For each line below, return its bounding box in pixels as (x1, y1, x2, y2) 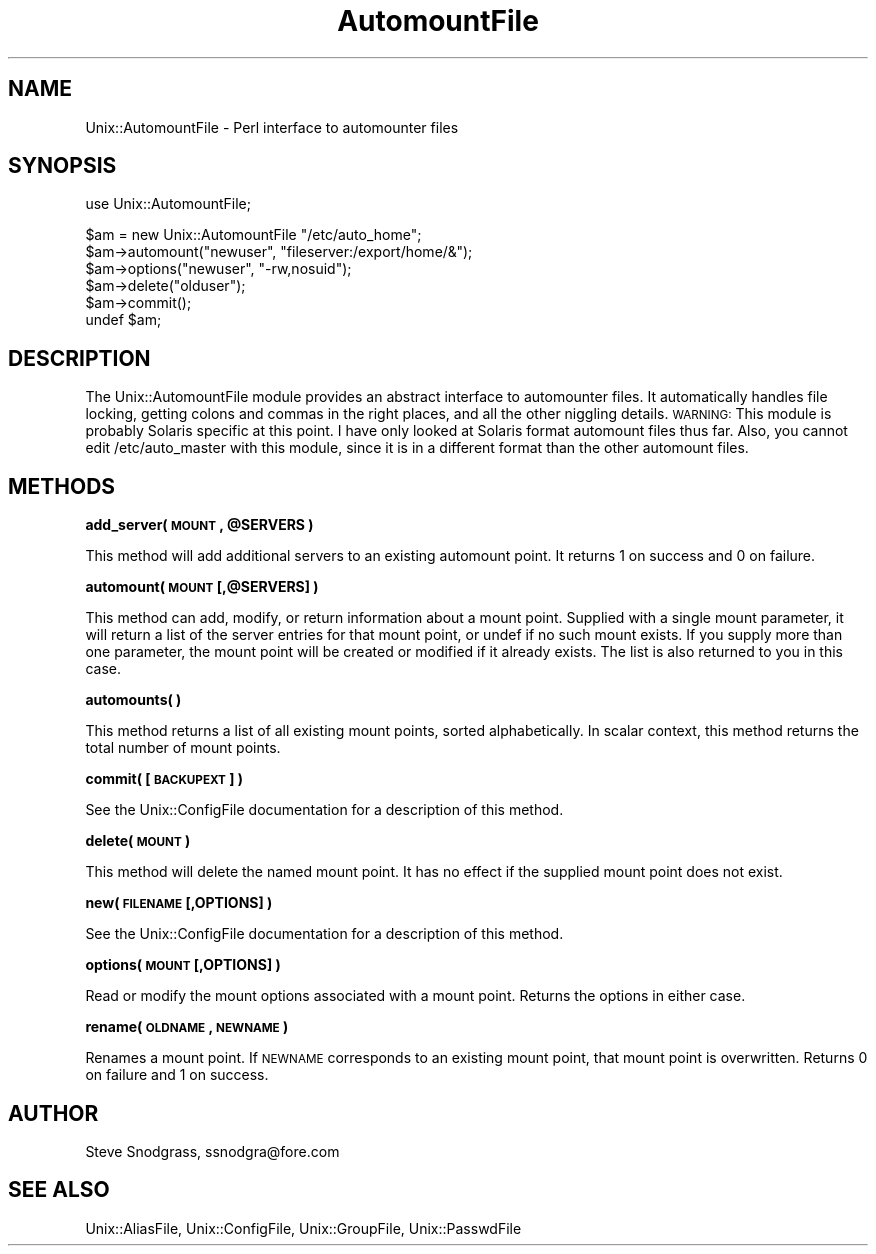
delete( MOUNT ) (85, 832, 191, 850)
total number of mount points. (85, 739, 281, 757)
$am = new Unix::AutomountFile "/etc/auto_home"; (85, 226, 422, 244)
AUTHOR (8, 1100, 99, 1126)
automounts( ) (85, 691, 182, 709)
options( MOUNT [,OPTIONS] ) (85, 956, 281, 974)
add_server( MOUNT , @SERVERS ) (85, 516, 314, 534)
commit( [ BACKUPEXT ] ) (85, 770, 244, 788)
